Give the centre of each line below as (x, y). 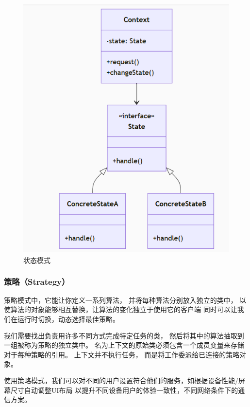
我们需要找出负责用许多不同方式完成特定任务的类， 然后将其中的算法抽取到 (124, 335)
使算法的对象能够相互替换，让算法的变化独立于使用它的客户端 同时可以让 (121, 309)
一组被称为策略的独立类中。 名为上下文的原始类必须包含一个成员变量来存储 (124, 345)
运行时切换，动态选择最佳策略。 (68, 319)
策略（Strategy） (37, 282)
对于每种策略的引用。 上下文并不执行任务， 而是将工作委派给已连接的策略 (122, 354)
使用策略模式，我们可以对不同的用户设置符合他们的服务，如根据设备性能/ (121, 380)
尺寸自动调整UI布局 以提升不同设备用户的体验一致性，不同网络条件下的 (124, 390)
